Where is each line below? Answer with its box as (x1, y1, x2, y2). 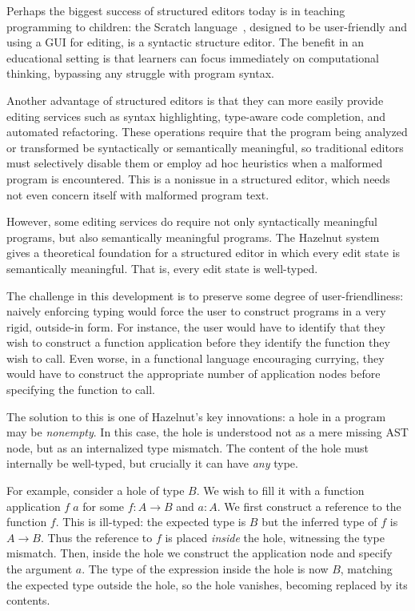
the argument (6, 561, 73, 577)
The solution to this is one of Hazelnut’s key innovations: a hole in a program (6, 408, 386, 424)
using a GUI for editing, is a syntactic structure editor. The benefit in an (6, 34, 365, 50)
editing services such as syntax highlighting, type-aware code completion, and (6, 107, 386, 124)
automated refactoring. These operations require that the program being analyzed (6, 123, 408, 140)
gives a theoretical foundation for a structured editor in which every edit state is (6, 244, 401, 261)
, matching (340, 561, 393, 577)
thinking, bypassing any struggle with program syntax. (6, 65, 274, 82)
